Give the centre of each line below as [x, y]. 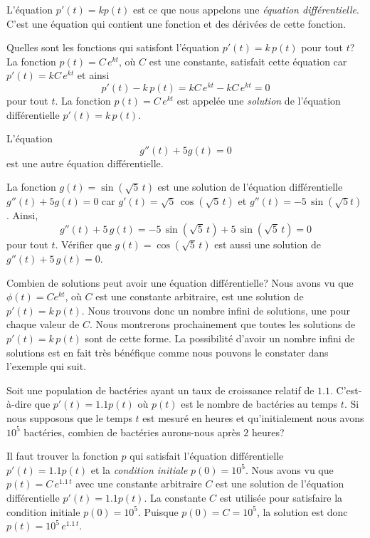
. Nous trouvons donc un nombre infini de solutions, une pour [216, 310]
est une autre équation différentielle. [85, 163]
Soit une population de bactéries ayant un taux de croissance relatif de [160, 390]
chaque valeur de [43, 324]
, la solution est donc [302, 511]
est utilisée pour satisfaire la [281, 497]
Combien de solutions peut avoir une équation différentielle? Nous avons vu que [180, 282]
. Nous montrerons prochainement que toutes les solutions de [223, 324]
